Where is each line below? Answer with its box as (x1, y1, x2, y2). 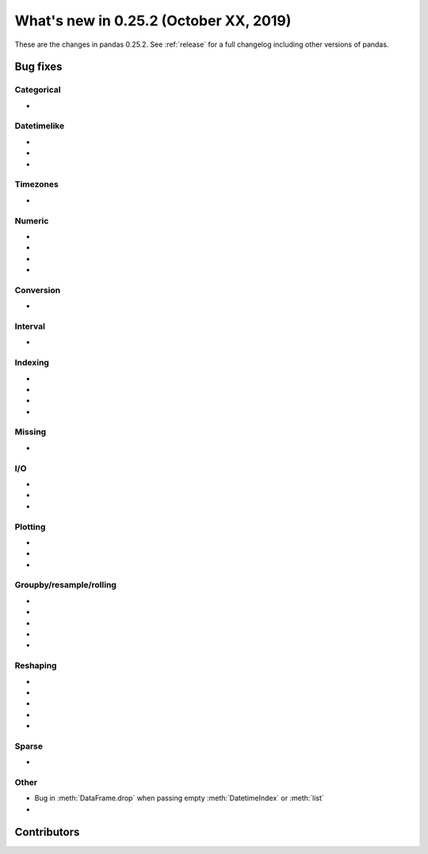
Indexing (14, 357, 49, 368)
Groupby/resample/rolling (14, 579, 117, 590)
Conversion (14, 284, 61, 295)
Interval (14, 321, 45, 332)
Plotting (14, 521, 46, 532)
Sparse (14, 741, 44, 752)
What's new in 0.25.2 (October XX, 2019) (14, 12, 292, 29)
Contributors (14, 825, 80, 839)
